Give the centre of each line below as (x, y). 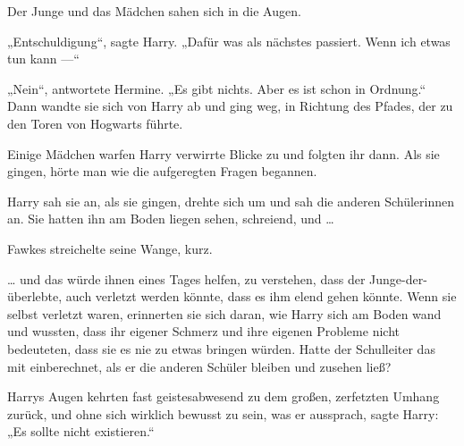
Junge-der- (398, 278)
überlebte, (35, 296)
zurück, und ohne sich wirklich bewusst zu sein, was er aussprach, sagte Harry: (223, 413)
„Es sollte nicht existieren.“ (81, 431)
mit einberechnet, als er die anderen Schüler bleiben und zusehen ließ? (199, 366)
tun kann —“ (43, 59)
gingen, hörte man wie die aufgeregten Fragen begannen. (162, 171)
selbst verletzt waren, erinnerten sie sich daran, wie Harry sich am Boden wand (224, 313)
